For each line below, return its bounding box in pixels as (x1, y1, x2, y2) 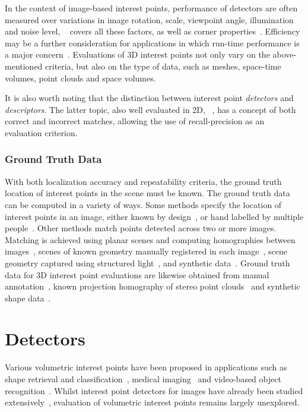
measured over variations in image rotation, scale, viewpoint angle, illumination (5, 13, 294, 26)
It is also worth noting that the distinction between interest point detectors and (5, 92, 294, 104)
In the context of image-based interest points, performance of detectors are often (5, 2, 298, 14)
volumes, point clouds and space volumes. (5, 71, 156, 84)
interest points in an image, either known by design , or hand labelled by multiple (5, 210, 304, 222)
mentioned (5, 59, 43, 72)
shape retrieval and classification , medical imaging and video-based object (5, 373, 281, 385)
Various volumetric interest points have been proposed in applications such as (5, 361, 287, 373)
